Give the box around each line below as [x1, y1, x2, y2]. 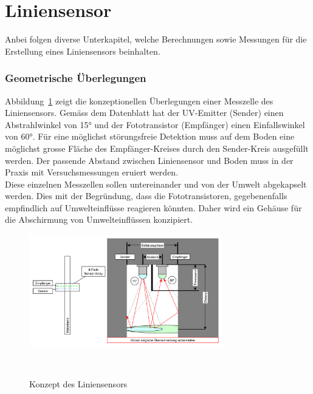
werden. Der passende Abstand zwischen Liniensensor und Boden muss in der [5, 154, 294, 166]
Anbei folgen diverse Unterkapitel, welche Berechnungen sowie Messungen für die [5, 33, 307, 46]
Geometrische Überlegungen [5, 70, 146, 86]
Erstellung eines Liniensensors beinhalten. [5, 44, 160, 57]
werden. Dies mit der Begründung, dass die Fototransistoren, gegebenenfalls [5, 189, 287, 202]
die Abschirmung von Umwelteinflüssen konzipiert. [5, 213, 193, 226]
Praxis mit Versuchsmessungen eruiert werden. [5, 166, 179, 178]
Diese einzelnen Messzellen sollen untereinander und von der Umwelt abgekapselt [5, 177, 307, 190]
